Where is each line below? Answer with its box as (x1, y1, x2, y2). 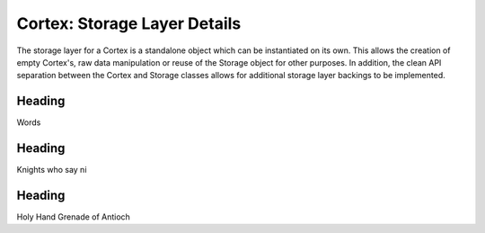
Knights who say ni (16, 165, 87, 175)
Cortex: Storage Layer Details (16, 13, 242, 33)
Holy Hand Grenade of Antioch (16, 211, 130, 222)
